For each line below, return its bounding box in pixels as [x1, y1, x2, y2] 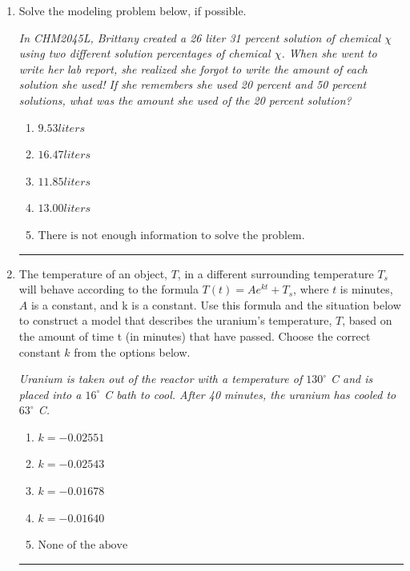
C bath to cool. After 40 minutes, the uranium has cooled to [104, 385, 396, 402]
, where [293, 281, 329, 297]
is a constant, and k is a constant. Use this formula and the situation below [30, 296, 401, 313]
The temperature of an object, [18, 265, 167, 282]
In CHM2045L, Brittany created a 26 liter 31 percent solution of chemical [18, 29, 381, 46]
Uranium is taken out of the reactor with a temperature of [18, 370, 303, 387]
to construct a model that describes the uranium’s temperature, [18, 312, 332, 329]
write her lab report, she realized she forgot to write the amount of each [18, 60, 368, 77]
